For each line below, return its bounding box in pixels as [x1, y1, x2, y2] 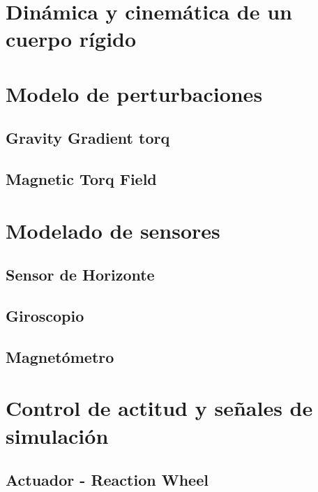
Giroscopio [6, 305, 84, 327]
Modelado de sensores [6, 216, 220, 244]
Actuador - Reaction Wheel [6, 469, 209, 491]
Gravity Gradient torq [6, 127, 170, 149]
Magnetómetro [6, 345, 114, 367]
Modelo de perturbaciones [6, 79, 263, 107]
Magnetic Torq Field [6, 168, 157, 190]
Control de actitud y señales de [6, 394, 313, 422]
